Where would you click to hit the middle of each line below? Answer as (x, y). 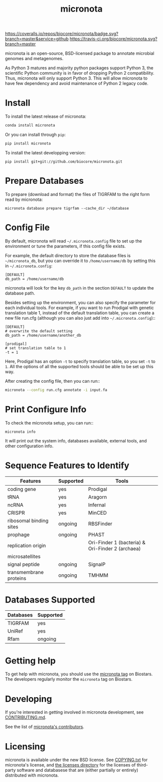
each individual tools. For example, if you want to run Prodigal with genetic (80, 308)
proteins (17, 578)
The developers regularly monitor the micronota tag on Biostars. (69, 679)
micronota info (20, 432)
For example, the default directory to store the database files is (68, 255)
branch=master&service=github (37, 39)
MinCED (97, 513)
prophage (19, 535)
